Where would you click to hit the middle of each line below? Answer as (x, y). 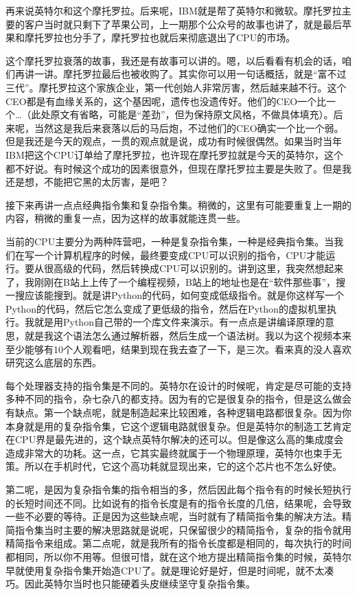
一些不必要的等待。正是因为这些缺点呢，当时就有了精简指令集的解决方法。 (174, 516)
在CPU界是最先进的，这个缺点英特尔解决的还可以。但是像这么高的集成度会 (175, 439)
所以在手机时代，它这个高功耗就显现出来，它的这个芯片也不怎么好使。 (183, 466)
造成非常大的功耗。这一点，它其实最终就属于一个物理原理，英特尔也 (159, 452)
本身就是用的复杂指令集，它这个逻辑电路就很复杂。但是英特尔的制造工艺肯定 (178, 426)
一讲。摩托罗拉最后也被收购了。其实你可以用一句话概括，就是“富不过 (190, 74)
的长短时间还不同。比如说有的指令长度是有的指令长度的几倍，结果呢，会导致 (178, 503)
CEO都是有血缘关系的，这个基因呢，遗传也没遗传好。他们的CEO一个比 (166, 101)
